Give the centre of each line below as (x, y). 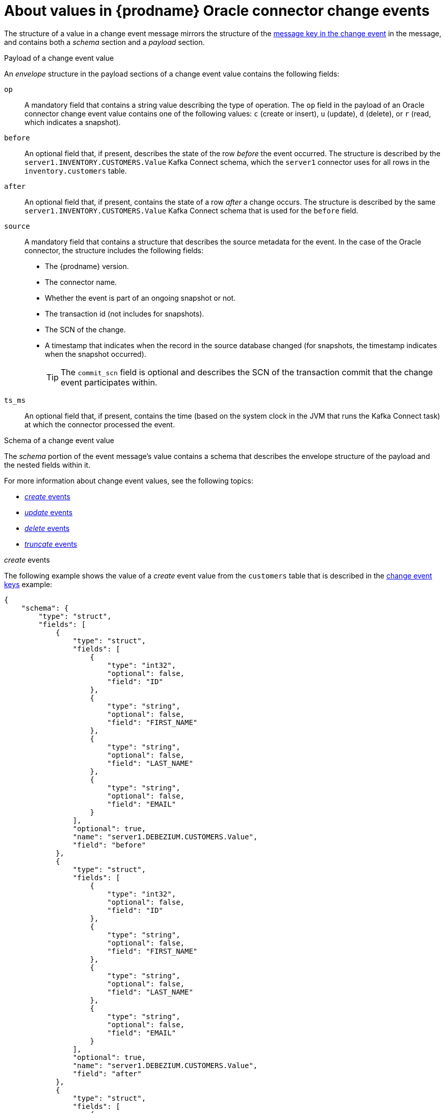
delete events (47, 528)
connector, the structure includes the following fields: (114, 250)
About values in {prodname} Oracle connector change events (217, 11)
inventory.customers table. (76, 171)
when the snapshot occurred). (96, 354)
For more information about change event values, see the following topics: (129, 480)
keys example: (28, 584)
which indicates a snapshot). (73, 122)
